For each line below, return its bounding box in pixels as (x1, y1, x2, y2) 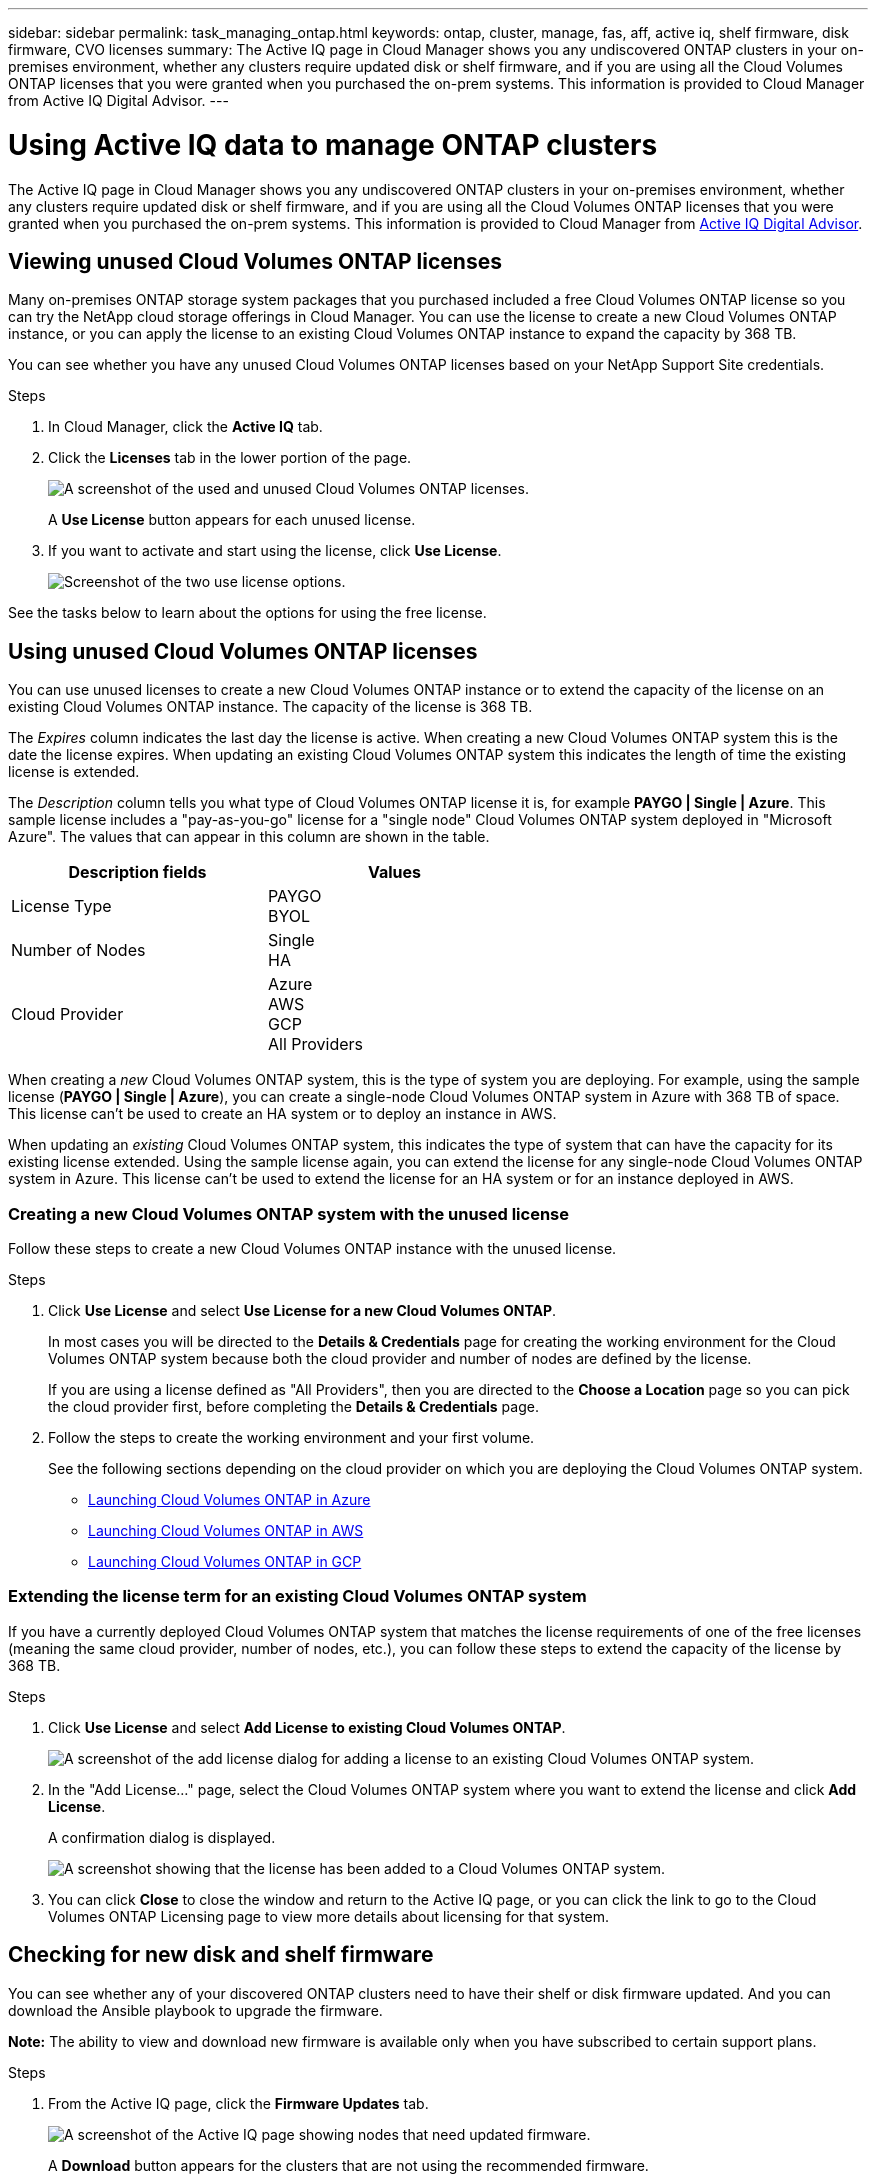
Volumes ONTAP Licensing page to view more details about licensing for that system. (48, 1907, 610, 1925)
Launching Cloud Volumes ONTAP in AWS (88, 1521, 364, 1539)
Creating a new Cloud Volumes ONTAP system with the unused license (8, 1203, 569, 1224)
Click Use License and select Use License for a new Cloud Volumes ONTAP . (48, 1301, 557, 1319)
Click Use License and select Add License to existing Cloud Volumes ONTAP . (48, 1718, 566, 1736)
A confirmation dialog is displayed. (48, 1828, 276, 1846)
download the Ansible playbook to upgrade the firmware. (8, 2001, 383, 2019)
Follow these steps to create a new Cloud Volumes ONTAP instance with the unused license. (8, 1239, 617, 1257)
